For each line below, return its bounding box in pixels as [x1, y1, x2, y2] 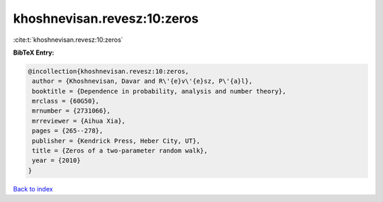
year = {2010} [32, 157, 81, 164]
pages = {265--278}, [32, 127, 104, 135]
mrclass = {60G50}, [32, 97, 99, 106]
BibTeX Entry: [13, 48, 55, 57]
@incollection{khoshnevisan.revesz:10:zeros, [28, 67, 189, 75]
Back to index [13, 184, 53, 193]
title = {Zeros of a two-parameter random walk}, [32, 147, 209, 155]
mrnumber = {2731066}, [32, 107, 111, 115]
